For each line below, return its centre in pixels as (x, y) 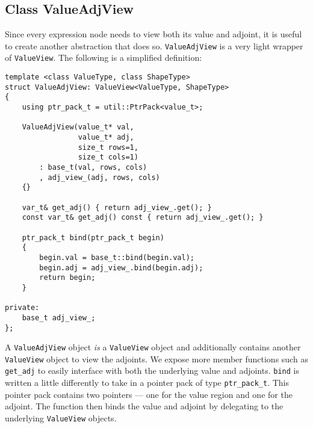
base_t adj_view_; (59, 318)
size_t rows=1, (108, 147)
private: (22, 308)
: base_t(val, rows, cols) (93, 168)
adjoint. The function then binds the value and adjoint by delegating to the (144, 406)
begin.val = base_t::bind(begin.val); (117, 257)
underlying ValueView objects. (61, 417)
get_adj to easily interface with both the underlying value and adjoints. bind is (152, 371)
